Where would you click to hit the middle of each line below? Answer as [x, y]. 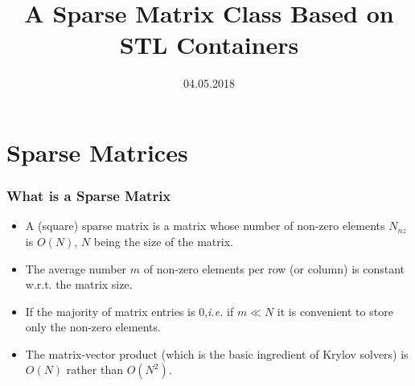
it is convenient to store [335, 311]
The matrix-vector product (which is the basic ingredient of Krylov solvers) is [217, 353]
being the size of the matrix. [163, 241]
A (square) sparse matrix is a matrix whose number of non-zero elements [205, 226]
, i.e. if [219, 311]
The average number [76, 268]
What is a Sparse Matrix [89, 196]
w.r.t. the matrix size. [79, 284]
